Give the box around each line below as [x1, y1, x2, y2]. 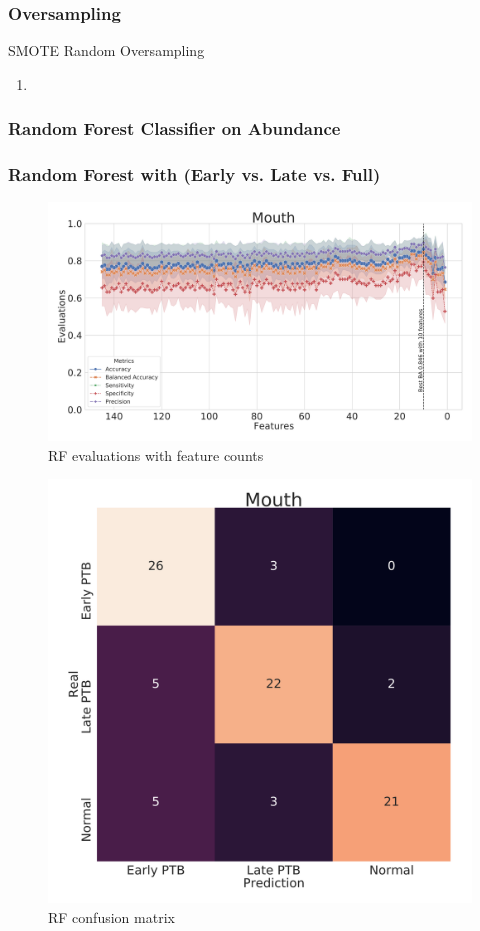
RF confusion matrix [48, 906, 175, 927]
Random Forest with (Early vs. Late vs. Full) [8, 162, 381, 187]
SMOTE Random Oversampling [8, 40, 205, 61]
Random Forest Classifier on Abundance [8, 116, 341, 141]
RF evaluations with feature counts [48, 444, 264, 465]
